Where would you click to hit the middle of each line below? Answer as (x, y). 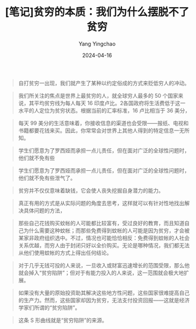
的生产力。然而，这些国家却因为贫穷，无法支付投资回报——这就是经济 (104, 300)
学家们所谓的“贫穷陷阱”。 (49, 307)
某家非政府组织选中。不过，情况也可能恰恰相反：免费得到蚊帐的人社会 (104, 238)
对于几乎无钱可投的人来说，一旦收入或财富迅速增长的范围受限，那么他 (104, 265)
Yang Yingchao (97, 44)
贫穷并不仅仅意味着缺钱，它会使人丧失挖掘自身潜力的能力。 (91, 190)
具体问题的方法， (44, 210)
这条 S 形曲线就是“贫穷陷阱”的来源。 (62, 320)
